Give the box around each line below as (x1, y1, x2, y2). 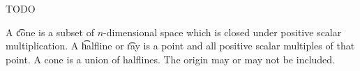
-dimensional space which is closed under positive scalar (103, 24, 342, 39)
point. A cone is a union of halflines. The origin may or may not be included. (6, 52, 335, 66)
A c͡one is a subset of (6, 24, 94, 39)
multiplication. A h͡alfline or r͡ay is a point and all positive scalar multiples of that (6, 38, 355, 53)
